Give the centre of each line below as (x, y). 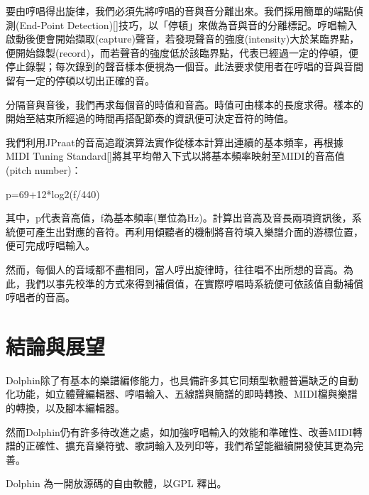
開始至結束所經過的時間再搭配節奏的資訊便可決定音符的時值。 (150, 118)
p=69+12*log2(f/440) (53, 194)
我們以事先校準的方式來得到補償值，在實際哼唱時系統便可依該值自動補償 (194, 283)
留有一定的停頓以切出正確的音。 (80, 80)
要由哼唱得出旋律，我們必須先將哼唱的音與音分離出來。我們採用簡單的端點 (180, 11)
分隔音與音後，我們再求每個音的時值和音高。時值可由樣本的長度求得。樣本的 (184, 104)
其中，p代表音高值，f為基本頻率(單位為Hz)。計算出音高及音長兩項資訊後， (179, 218)
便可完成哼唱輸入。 (50, 245)
